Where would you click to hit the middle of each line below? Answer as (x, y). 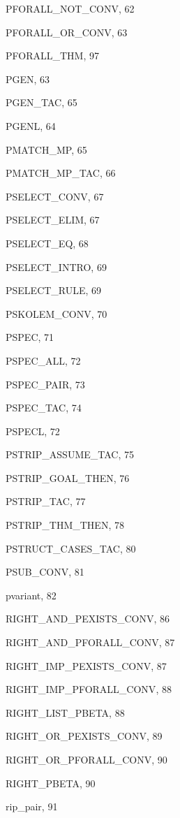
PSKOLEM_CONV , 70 (57, 313)
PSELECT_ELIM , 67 (53, 220)
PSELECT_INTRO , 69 (56, 266)
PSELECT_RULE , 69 (54, 290)
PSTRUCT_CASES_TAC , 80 (71, 548)
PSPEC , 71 (30, 337)
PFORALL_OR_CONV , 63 (67, 32)
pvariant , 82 (31, 595)
